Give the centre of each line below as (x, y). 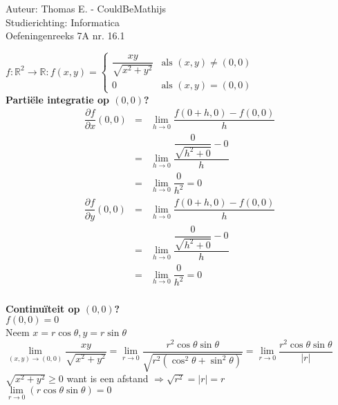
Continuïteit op (43, 308)
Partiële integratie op (57, 99)
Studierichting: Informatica (63, 22)
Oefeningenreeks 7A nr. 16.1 (65, 36)
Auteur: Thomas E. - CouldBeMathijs (86, 8)
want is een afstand (107, 378)
